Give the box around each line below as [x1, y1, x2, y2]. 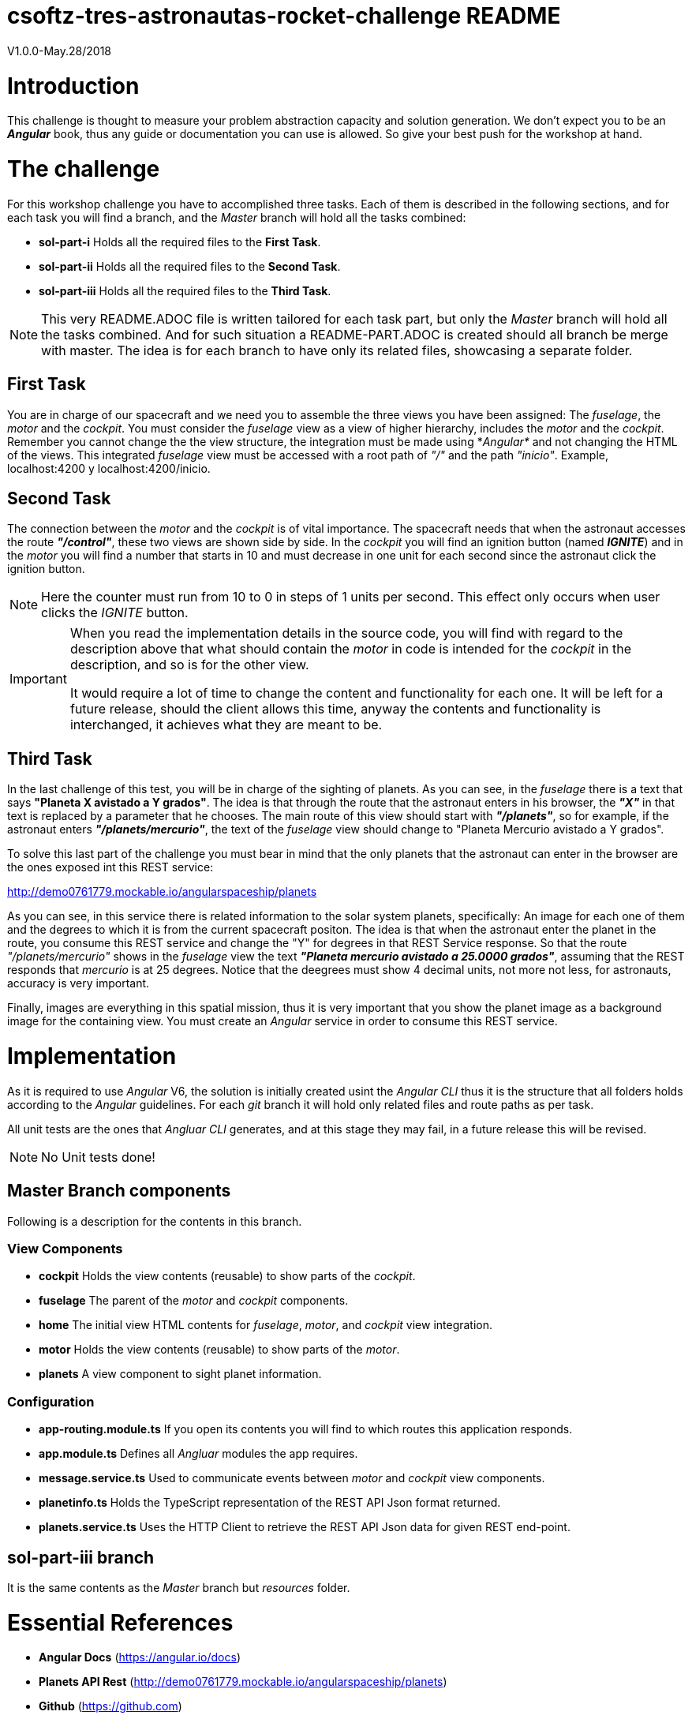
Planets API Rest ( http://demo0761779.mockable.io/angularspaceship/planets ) [39, 1675, 447, 1689]
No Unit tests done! [41, 1148, 155, 1165]
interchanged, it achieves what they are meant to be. [69, 717, 383, 733]
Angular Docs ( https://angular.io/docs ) [39, 1650, 241, 1665]
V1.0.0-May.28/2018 [7, 43, 112, 58]
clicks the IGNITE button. [41, 605, 189, 621]
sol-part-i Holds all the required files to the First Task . [39, 234, 321, 249]
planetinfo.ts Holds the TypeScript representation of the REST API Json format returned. [39, 1496, 501, 1510]
